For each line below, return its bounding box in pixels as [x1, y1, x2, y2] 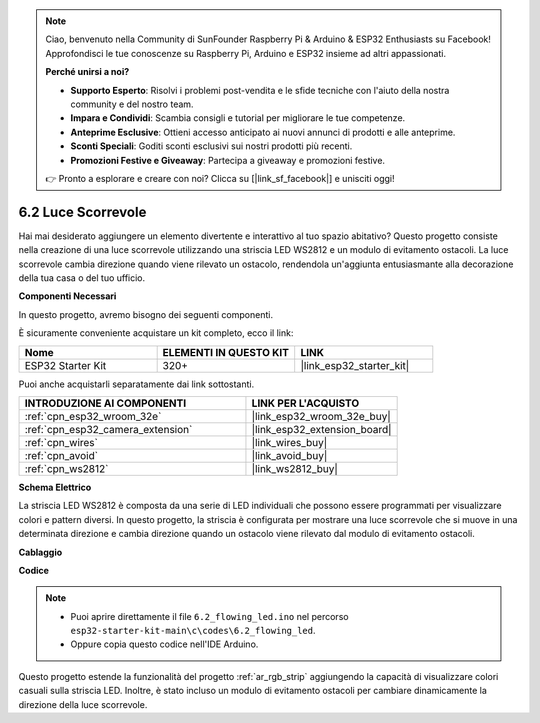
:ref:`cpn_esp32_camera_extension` [24, 422, 193, 436]
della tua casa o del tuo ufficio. [18, 271, 146, 284]
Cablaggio [18, 546, 63, 558]
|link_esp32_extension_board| [251, 422, 392, 436]
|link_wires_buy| [251, 435, 328, 449]
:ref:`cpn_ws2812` [24, 461, 109, 475]
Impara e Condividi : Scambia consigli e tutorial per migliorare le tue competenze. [70, 112, 406, 124]
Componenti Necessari [18, 290, 117, 302]
